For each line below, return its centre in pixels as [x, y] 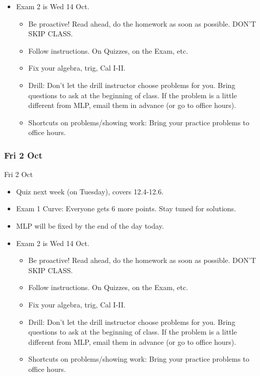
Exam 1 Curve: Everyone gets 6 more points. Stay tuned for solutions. [126, 208]
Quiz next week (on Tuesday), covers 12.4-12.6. [90, 191]
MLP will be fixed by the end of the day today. [90, 225]
